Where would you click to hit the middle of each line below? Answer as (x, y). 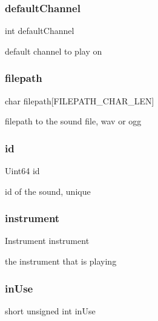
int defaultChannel (40, 31)
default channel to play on (54, 51)
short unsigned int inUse (50, 310)
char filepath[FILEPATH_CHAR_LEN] (80, 100)
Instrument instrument (47, 241)
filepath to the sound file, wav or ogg (73, 121)
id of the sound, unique (48, 191)
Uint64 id (22, 171)
